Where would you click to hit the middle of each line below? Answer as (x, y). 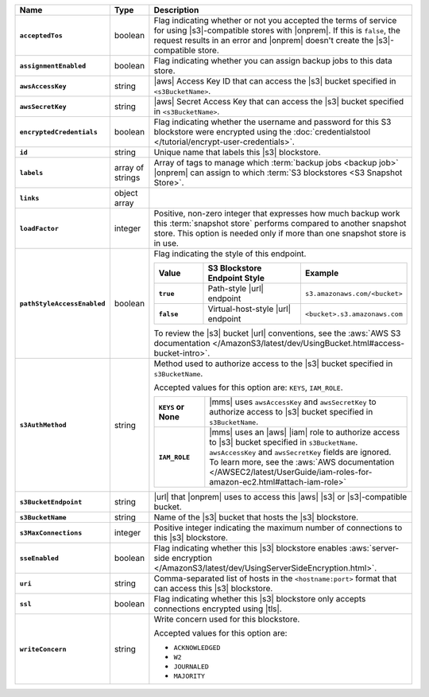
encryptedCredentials (59, 132)
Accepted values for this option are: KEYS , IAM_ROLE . (248, 387)
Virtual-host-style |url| (249, 309)
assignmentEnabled (53, 66)
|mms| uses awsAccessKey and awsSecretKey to (293, 402)
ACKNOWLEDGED (197, 648)
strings (127, 177)
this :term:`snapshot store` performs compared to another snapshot (280, 223)
